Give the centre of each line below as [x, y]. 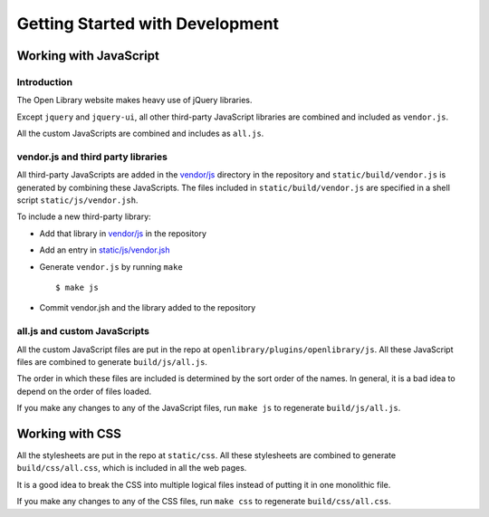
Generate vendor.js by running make [111, 266]
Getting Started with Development [148, 24]
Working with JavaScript [88, 56]
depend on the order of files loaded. [84, 391]
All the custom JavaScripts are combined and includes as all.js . [140, 134]
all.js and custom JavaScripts [83, 331]
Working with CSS [69, 433]
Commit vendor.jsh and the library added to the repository [148, 308]
